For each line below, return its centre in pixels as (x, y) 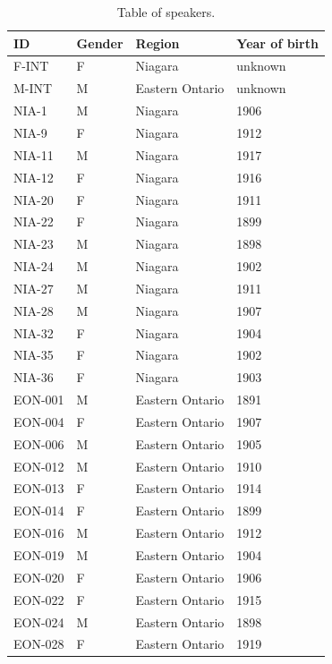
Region (157, 43)
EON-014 (39, 511)
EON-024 (39, 621)
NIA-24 (34, 266)
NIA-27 (34, 288)
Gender (100, 43)
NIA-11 (34, 154)
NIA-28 (34, 310)
